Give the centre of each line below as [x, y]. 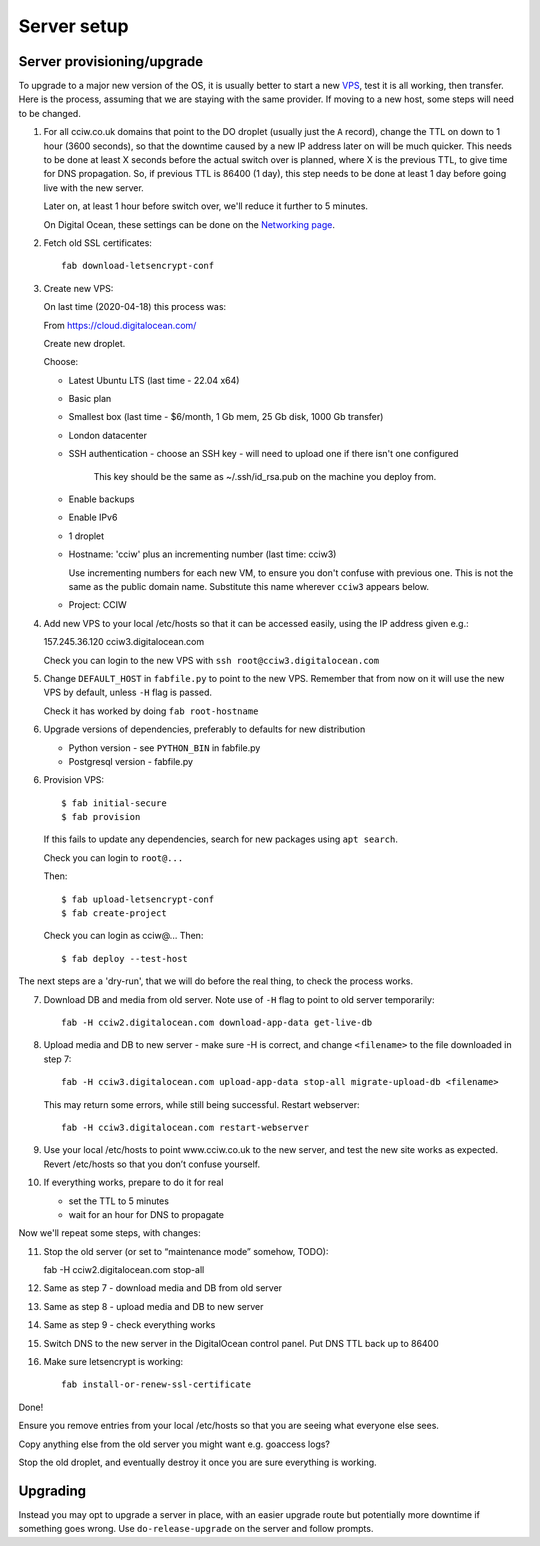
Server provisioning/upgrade [111, 61]
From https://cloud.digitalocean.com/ [120, 325]
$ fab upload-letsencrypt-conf [138, 899]
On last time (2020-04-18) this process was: [135, 307]
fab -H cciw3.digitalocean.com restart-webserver [185, 1127]
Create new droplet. [84, 343]
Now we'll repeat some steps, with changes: [109, 1233]
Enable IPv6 [93, 517]
